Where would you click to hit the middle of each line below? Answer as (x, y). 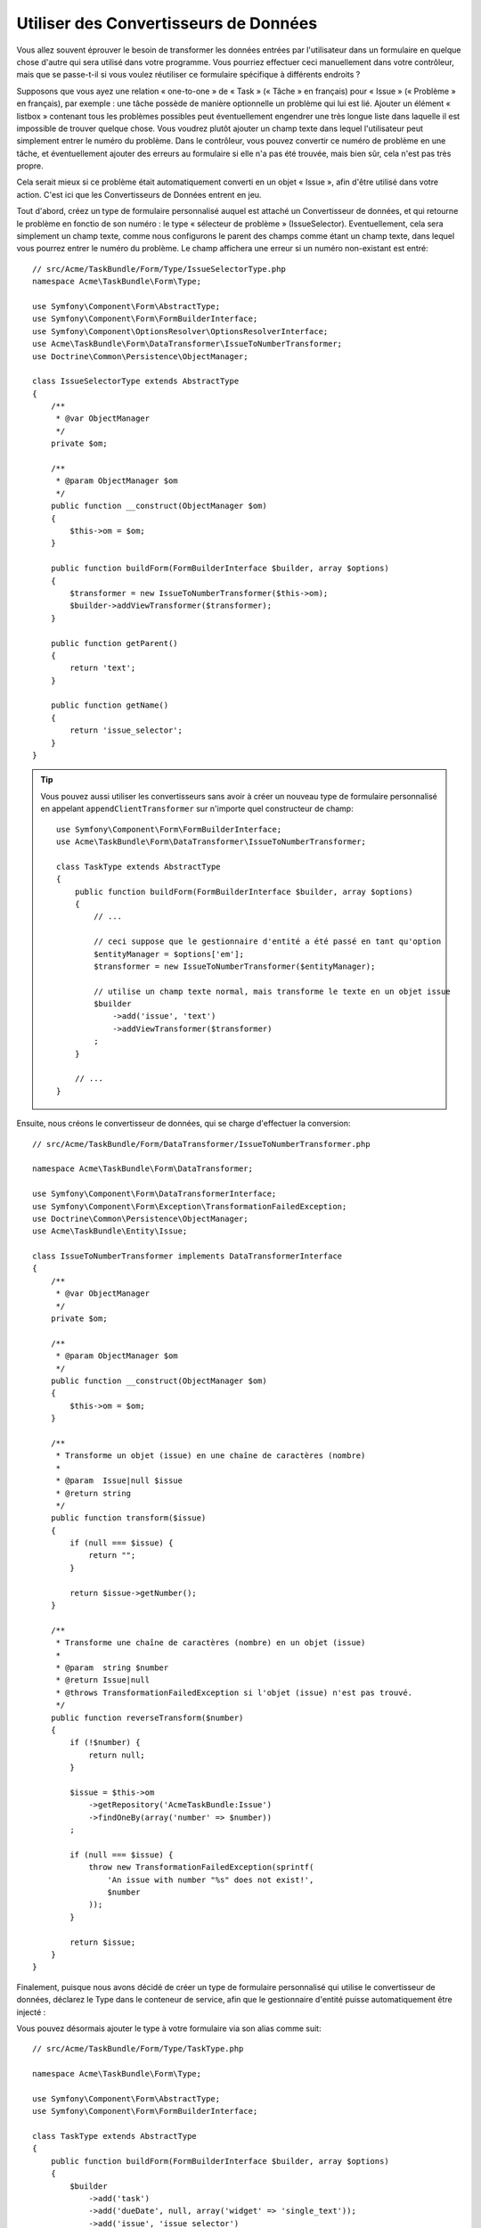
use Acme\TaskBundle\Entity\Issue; (110, 1231)
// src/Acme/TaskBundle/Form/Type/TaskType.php (138, 2049)
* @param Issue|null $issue (119, 1481)
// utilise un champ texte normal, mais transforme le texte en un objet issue (273, 991)
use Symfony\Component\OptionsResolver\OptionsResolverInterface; (180, 331)
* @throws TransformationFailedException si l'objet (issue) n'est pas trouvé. (234, 1692)
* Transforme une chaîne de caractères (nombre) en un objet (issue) (211, 1643)
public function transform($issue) (128, 1518)
